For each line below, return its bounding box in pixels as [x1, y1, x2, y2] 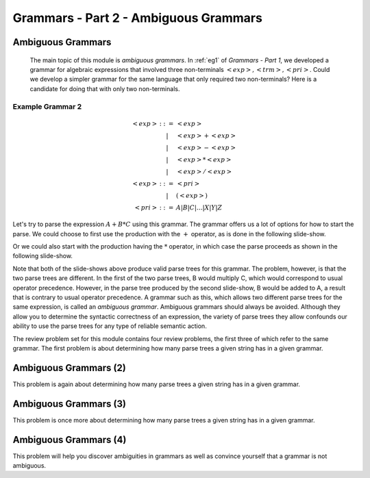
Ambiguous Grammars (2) [12, 362, 126, 373]
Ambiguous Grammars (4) [12, 433, 127, 445]
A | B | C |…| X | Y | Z [175, 204, 223, 212]
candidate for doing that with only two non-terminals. [29, 84, 180, 92]
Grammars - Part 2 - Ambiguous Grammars [12, 10, 263, 25]
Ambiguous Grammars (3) [12, 398, 127, 410]
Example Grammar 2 [12, 101, 82, 111]
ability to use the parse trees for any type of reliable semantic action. [12, 322, 207, 330]
